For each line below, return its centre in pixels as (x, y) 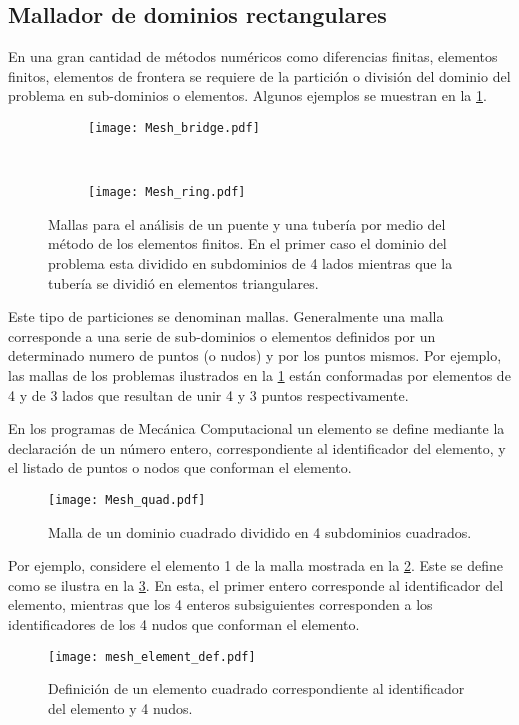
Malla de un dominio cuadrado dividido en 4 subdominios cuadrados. (260, 531)
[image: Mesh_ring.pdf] (167, 192)
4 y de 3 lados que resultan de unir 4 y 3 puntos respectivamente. (208, 394)
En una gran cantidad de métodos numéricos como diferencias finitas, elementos (253, 56)
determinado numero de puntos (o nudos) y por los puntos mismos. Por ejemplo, (255, 355)
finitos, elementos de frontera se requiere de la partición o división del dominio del (259, 75)
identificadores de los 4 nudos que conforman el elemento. (184, 624)
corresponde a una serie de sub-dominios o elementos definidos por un (222, 335)
